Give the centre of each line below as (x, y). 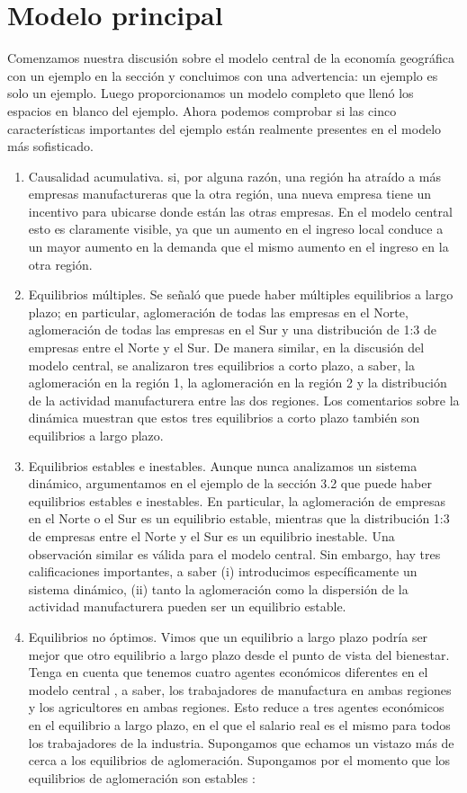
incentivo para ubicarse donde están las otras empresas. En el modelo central (240, 211)
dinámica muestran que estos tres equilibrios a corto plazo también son (224, 418)
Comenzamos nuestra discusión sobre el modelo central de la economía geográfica (231, 58)
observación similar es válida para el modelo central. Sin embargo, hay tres (234, 553)
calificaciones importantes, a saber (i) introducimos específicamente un (223, 571)
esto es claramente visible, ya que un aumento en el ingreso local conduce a (236, 229)
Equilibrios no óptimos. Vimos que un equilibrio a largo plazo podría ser (228, 636)
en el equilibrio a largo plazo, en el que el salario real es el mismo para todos (239, 724)
